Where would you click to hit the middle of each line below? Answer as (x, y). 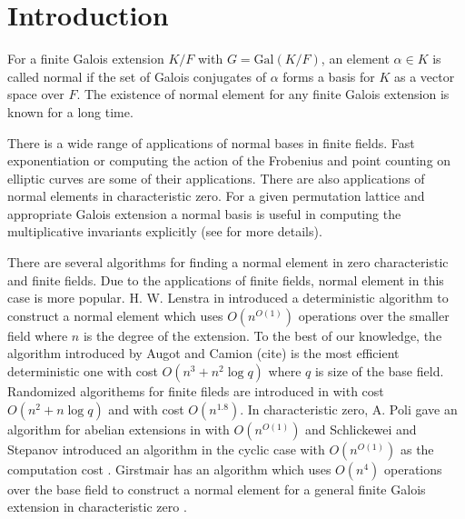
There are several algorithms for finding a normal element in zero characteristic (228, 262)
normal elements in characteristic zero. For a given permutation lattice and (216, 196)
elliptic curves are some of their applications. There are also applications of (216, 178)
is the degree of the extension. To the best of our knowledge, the (262, 335)
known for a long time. (70, 111)
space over (36, 94)
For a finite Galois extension (86, 59)
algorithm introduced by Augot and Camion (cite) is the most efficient (203, 353)
